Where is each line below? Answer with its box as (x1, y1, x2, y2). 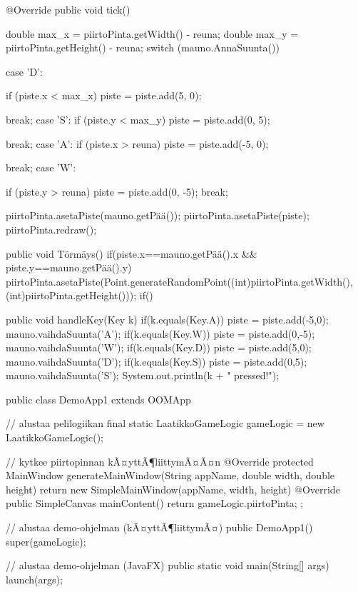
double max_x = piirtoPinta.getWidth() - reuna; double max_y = (6, 26, 299, 41)
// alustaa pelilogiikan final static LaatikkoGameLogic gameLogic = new (6, 416, 324, 431)
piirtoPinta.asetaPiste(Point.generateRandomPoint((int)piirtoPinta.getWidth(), (6, 274, 353, 289)
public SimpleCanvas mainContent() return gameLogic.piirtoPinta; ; (6, 496, 304, 511)
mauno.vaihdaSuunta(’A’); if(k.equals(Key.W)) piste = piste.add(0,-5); (6, 326, 315, 341)
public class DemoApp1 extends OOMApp (6, 391, 191, 406)
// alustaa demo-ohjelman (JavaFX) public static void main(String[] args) (6, 558, 329, 573)
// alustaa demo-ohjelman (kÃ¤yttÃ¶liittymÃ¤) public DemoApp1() (6, 520, 313, 535)
